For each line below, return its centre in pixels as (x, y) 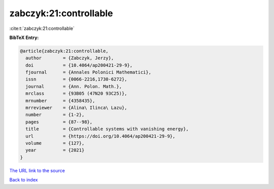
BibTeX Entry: (24, 37)
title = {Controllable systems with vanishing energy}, (107, 129)
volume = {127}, (55, 143)
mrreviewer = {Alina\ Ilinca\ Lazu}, (76, 108)
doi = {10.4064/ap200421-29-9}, (79, 65)
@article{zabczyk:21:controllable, (64, 51)
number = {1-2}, (55, 115)
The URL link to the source (37, 170)
